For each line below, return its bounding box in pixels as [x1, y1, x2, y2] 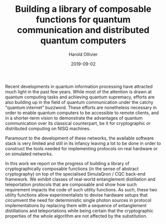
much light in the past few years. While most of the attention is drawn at [5, 89, 152, 94]
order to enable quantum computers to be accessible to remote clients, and [5, 110, 159, 116]
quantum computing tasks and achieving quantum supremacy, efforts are [5, 94, 155, 100]
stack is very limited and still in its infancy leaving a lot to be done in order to [5, 140, 161, 146]
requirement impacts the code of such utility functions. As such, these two [5, 186, 158, 192]
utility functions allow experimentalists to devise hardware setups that [5, 192, 148, 198]
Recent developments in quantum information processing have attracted [5, 83, 153, 90]
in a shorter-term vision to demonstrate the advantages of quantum [5, 115, 143, 121]
